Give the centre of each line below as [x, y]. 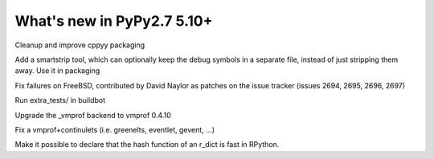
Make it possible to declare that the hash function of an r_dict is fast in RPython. [147, 145]
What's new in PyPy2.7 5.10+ [114, 21]
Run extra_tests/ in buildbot [60, 100]
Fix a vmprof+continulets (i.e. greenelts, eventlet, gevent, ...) [115, 129]
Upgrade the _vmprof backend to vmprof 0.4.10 [93, 115]
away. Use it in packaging [57, 71]
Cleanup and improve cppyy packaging [80, 45]
